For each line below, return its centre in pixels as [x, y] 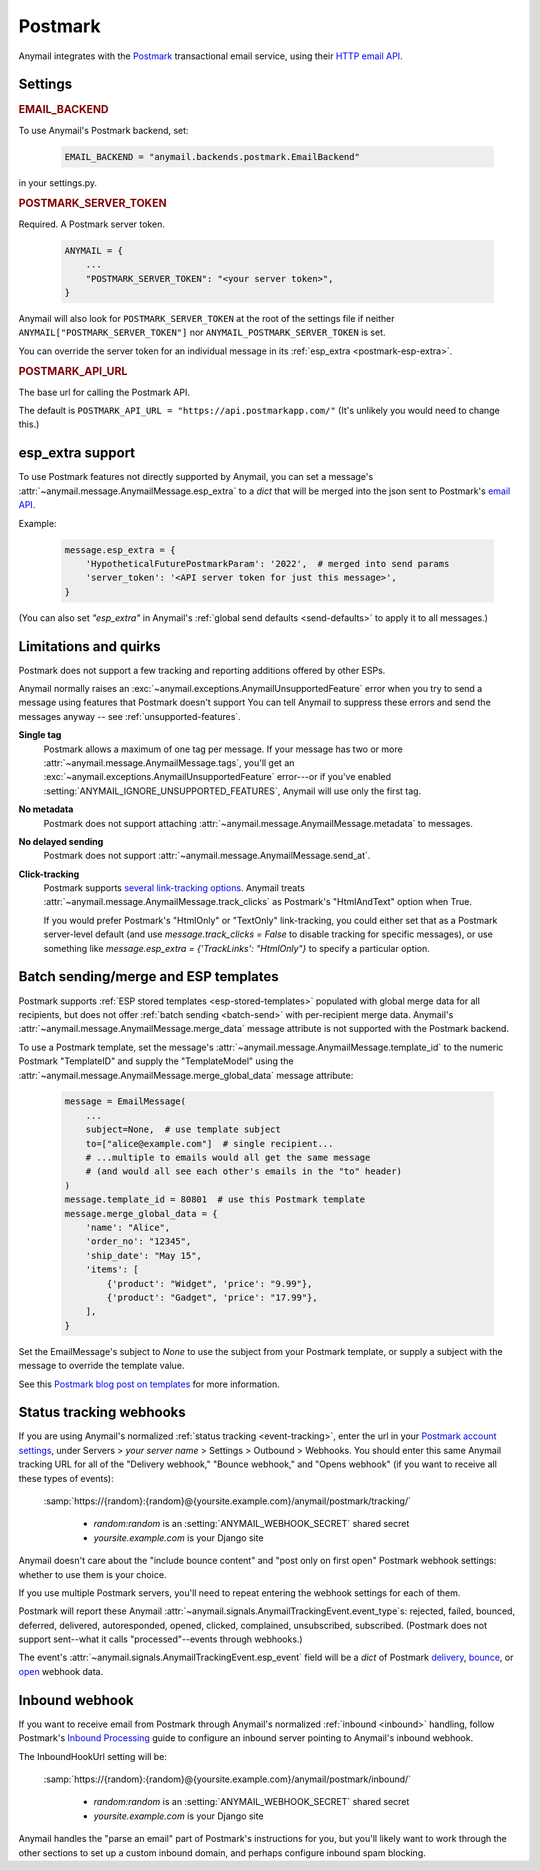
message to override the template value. [101, 1366]
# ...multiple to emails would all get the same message [228, 1158]
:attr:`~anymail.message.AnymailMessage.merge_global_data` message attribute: [186, 1075]
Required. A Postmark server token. [91, 224]
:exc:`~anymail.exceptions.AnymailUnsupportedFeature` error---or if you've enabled [217, 777]
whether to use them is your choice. [92, 1574]
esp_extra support [77, 453]
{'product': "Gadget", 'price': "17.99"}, [212, 1297]
